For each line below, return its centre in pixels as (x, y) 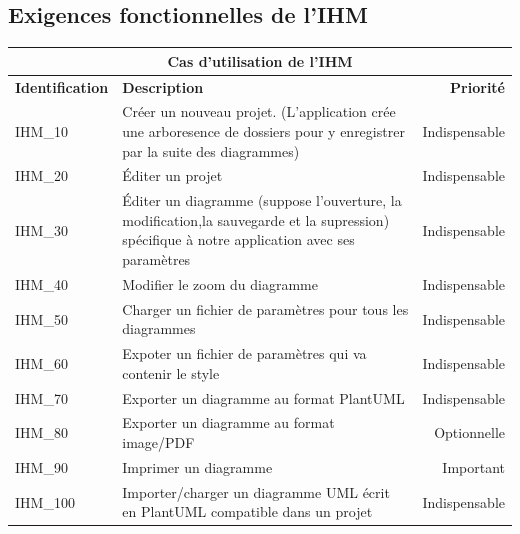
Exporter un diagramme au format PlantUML (263, 397)
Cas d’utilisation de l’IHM (260, 60)
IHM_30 (41, 229)
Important (473, 466)
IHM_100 (45, 501)
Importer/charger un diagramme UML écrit (256, 491)
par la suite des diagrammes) (211, 150)
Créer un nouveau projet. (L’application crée (259, 111)
